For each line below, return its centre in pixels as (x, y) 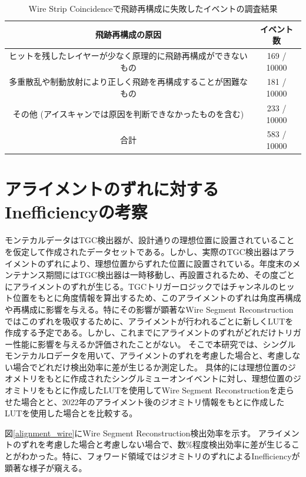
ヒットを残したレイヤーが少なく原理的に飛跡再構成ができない (128, 56)
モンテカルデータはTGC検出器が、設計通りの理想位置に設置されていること (150, 240)
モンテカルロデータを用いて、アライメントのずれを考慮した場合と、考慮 (144, 355)
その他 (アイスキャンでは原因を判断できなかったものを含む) (128, 113)
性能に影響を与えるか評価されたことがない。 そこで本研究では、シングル (154, 344)
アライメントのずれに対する (112, 189)
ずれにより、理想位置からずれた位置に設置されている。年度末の (169, 263)
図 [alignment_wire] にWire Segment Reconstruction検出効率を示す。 (130, 433)
